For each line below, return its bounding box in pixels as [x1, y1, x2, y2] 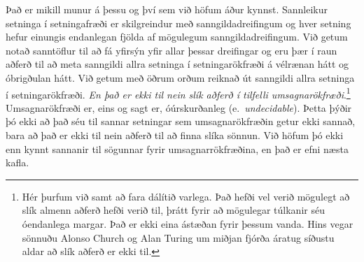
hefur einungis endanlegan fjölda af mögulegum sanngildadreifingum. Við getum [6, 29, 348, 44]
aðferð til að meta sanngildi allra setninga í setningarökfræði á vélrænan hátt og [6, 57, 349, 71]
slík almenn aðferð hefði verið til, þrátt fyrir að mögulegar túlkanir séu [22, 203, 325, 217]
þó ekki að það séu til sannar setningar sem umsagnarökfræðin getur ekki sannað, [6, 114, 356, 129]
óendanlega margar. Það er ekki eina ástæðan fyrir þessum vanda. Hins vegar [22, 216, 353, 231]
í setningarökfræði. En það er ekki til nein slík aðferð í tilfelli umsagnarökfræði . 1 [6, 85, 351, 101]
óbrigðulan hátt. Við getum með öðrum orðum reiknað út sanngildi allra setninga [6, 70, 355, 85]
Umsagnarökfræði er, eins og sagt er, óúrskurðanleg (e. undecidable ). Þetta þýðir [6, 100, 352, 115]
